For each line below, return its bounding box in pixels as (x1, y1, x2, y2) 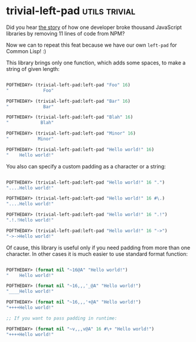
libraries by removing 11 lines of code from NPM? (6, 30, 125, 37)
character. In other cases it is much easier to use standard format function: (6, 250, 188, 258)
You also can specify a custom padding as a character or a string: (6, 162, 166, 170)
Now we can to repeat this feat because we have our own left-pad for (6, 41, 177, 48)
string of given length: (6, 65, 60, 72)
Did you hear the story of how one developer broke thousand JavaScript (6, 24, 182, 31)
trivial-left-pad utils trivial (6, 4, 136, 18)
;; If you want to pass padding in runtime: (6, 315, 117, 321)
